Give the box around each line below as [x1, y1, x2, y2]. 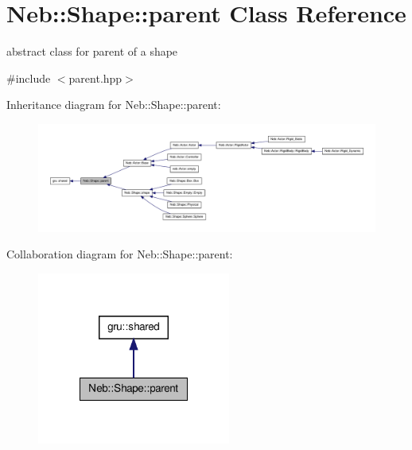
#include [6, 69, 51, 86]
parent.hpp [68, 69, 122, 86]
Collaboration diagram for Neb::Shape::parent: [6, 246, 233, 262]
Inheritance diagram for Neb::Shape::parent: [6, 96, 221, 113]
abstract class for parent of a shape [6, 43, 178, 60]
